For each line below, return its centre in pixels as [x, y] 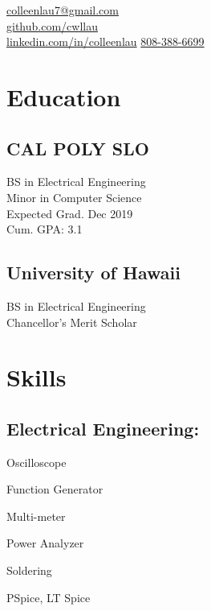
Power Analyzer [45, 543]
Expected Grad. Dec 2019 [70, 213]
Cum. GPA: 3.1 [45, 229]
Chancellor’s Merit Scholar [72, 322]
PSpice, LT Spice [49, 597]
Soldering [29, 570]
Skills [37, 377]
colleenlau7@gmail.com [63, 10]
